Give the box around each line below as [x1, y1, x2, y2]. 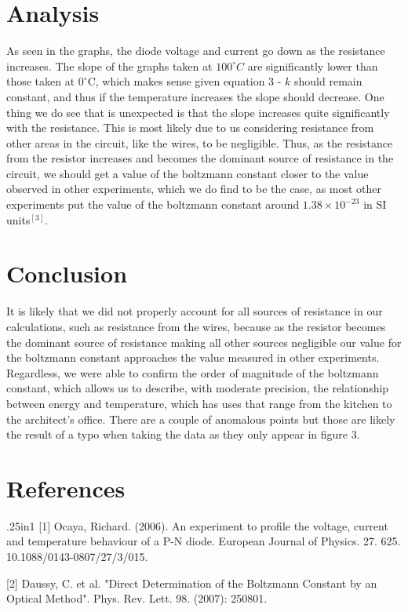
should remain [294, 73, 362, 89]
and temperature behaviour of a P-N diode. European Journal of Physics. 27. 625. [6, 533, 401, 549]
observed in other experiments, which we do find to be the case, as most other [6, 180, 382, 197]
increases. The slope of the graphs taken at [6, 57, 213, 74]
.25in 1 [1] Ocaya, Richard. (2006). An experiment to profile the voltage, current [6, 517, 388, 534]
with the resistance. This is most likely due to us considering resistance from [6, 119, 374, 136]
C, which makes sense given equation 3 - [87, 73, 282, 89]
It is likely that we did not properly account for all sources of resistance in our [6, 303, 383, 319]
